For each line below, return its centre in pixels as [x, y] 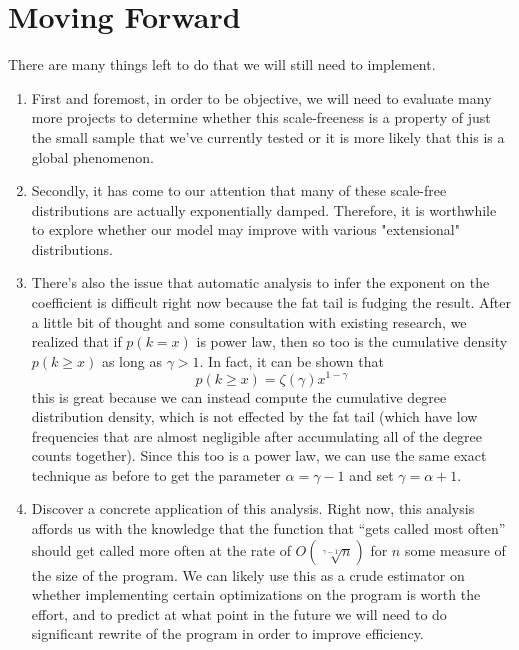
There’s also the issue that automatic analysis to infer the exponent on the [260, 282]
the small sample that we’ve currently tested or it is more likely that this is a [268, 136]
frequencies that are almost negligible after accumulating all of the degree [257, 435]
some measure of [455, 549]
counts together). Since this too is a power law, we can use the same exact [259, 455]
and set [371, 474]
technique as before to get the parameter [156, 474]
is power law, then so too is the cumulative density [352, 341]
